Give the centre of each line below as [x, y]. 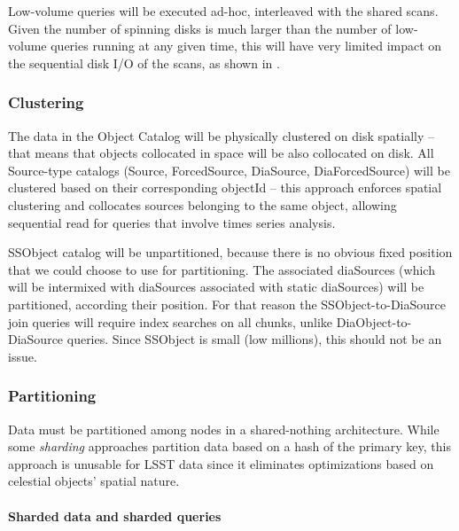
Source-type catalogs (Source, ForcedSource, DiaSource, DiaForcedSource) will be [229, 170]
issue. [23, 356]
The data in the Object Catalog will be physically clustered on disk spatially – [222, 135]
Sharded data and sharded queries [115, 515]
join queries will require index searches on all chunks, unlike [171, 321]
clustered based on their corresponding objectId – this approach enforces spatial [225, 187]
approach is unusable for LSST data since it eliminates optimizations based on [221, 463]
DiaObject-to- [374, 321]
